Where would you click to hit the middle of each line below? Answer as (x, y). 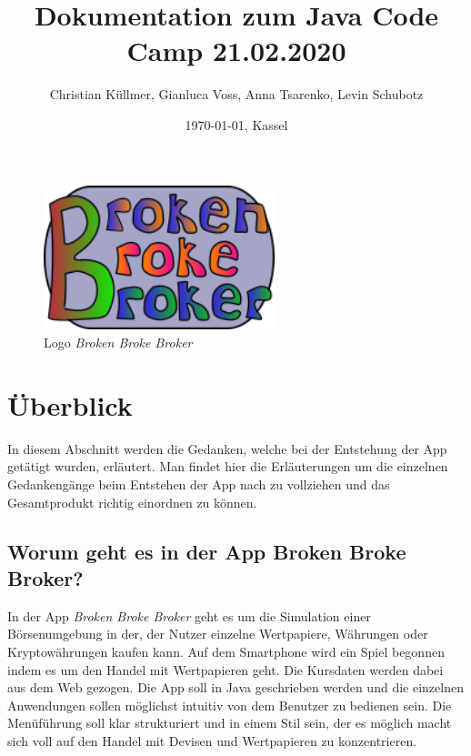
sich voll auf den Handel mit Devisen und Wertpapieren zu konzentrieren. (212, 740)
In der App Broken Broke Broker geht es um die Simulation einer (189, 615)
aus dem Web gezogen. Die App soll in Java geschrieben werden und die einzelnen (235, 687)
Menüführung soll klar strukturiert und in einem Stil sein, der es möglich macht (230, 723)
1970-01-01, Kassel (236, 124)
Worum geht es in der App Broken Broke (207, 551)
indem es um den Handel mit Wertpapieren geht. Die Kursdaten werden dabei (225, 669)
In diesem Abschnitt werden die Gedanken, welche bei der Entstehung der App (227, 448)
